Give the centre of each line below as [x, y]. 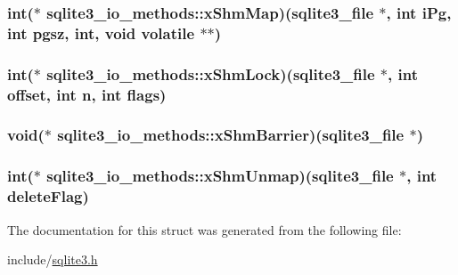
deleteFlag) [48, 196]
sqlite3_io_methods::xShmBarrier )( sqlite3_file [231, 135]
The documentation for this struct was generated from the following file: [204, 229]
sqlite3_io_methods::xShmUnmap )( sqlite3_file [220, 176]
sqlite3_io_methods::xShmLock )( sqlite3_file [211, 73]
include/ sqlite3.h [53, 259]
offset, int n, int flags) [87, 94]
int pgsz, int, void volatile [101, 32]
